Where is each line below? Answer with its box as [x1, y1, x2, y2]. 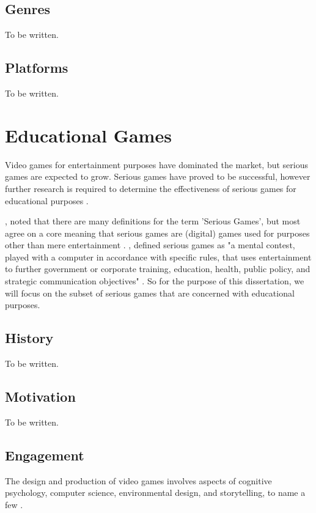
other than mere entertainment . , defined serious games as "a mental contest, [5, 238, 295, 251]
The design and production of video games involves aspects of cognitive [5, 474, 272, 487]
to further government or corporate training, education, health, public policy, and [5, 262, 310, 275]
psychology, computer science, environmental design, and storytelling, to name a [5, 486, 306, 499]
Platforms [5, 58, 68, 77]
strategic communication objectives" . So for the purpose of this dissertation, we [5, 275, 304, 287]
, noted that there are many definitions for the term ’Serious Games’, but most [5, 215, 301, 227]
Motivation [5, 387, 76, 406]
